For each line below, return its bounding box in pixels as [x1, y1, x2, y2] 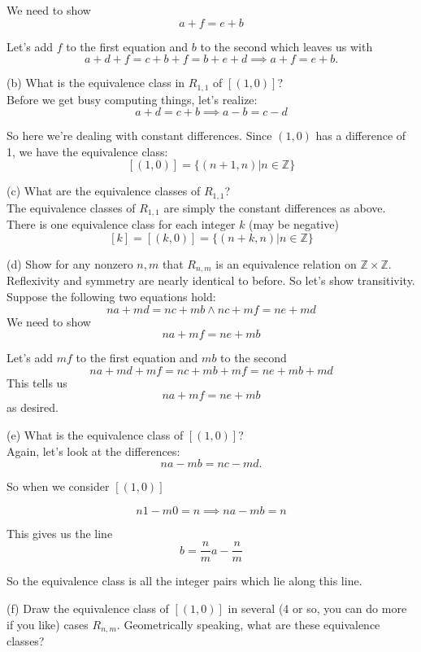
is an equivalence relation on [215, 255, 357, 272]
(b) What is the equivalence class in [7, 74, 185, 91]
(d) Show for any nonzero [7, 255, 133, 272]
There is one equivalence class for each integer [7, 216, 236, 233]
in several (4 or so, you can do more [228, 599, 407, 616]
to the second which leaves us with [200, 37, 373, 55]
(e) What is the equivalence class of [7, 426, 184, 443]
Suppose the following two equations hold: [7, 287, 216, 304]
